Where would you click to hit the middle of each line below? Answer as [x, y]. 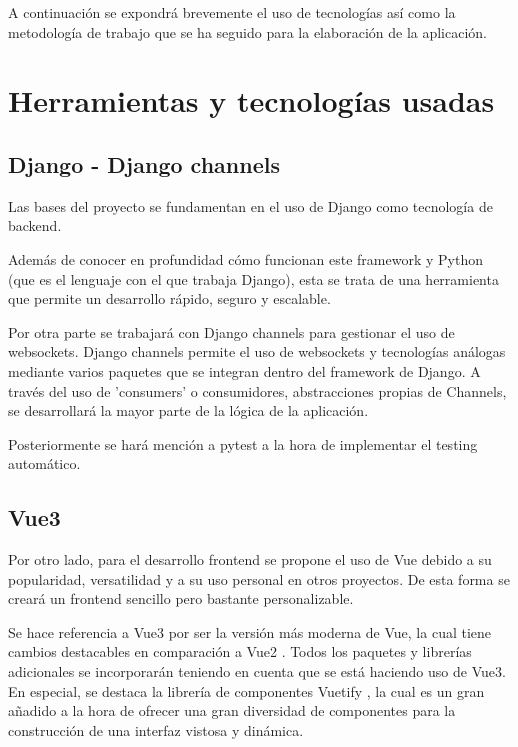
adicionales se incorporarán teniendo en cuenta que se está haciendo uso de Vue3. [257, 671]
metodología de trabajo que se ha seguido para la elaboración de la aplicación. [248, 31]
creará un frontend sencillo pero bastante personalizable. [181, 598]
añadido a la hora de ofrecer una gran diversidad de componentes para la [232, 710]
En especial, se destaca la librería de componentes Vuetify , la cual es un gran [246, 690]
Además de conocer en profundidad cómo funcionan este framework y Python [245, 258]
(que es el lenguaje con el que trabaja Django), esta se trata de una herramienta [253, 278]
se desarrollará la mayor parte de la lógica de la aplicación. [188, 410]
